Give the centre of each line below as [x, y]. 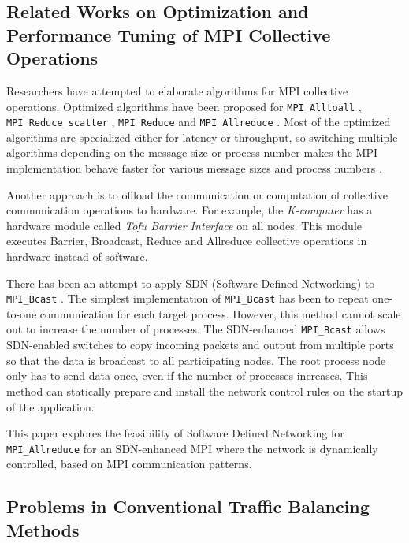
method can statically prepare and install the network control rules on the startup [205, 391]
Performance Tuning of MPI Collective [169, 34]
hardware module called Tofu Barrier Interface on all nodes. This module [184, 225]
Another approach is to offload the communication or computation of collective [197, 194]
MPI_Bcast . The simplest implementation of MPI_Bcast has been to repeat [188, 298]
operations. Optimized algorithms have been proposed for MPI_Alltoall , [184, 106]
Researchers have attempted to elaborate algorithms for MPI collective [177, 90]
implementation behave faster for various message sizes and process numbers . [194, 168]
